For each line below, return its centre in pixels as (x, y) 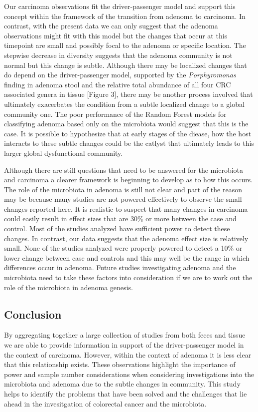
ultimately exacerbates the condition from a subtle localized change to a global (124, 104)
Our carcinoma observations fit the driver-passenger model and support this (120, 6)
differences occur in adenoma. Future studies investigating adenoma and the (120, 267)
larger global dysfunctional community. (64, 153)
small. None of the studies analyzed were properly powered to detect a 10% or (123, 248)
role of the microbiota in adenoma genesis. (68, 287)
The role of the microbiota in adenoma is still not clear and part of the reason (123, 189)
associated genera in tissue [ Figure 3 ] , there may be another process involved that (129, 94)
